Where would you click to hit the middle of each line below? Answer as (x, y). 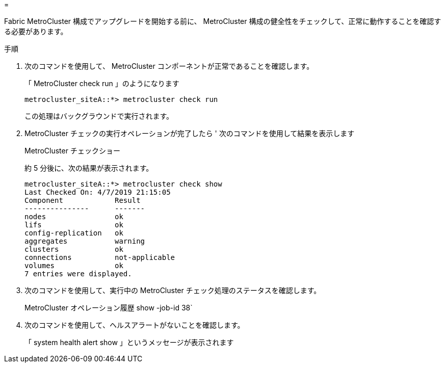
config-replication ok (74, 233)
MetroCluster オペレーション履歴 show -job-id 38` (109, 308)
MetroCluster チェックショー (72, 151)
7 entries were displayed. (78, 274)
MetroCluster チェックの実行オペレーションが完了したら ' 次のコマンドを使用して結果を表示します (190, 133)
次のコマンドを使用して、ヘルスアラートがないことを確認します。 (135, 325)
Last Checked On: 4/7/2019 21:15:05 (98, 192)
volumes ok (74, 266)
